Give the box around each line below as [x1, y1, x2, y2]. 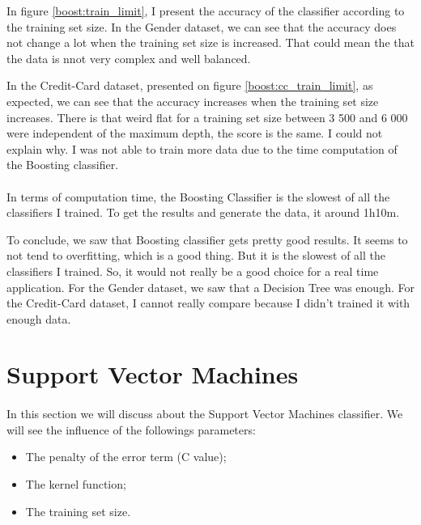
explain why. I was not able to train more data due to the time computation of [6, 140, 398, 157]
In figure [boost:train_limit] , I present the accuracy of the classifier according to [6, 2, 405, 19]
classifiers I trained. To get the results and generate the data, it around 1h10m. [6, 204, 400, 221]
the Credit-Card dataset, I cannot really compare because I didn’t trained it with [6, 294, 410, 311]
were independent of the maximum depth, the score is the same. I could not [6, 125, 383, 142]
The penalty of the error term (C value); [25, 448, 227, 465]
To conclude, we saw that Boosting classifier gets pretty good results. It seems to [6, 231, 408, 248]
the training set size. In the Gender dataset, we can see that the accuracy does [6, 18, 397, 35]
